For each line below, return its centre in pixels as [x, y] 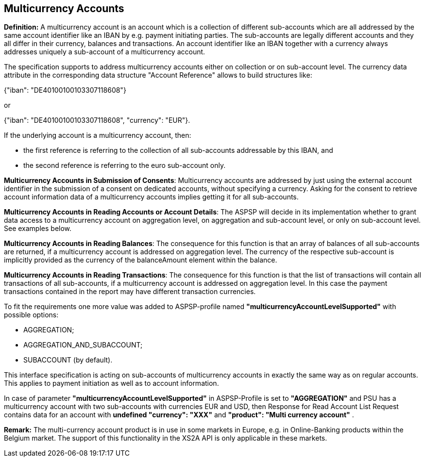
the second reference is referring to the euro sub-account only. [125, 165]
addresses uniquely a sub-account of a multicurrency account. [105, 52]
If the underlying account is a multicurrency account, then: [98, 135]
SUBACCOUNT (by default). [68, 360]
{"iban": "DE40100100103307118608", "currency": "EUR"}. [97, 120]
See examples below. [38, 229]
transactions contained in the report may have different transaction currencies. [130, 292]
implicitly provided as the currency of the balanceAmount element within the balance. [141, 260]
